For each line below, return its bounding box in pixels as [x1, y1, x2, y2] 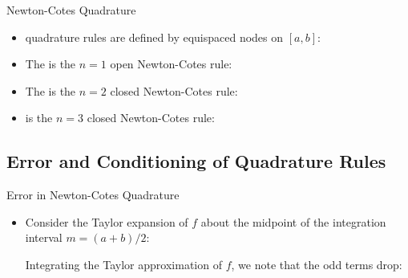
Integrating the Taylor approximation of [25, 256, 222, 272]
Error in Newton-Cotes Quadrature [6, 186, 180, 203]
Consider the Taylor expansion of [25, 213, 188, 230]
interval [25, 229, 63, 246]
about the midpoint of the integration [200, 213, 386, 230]
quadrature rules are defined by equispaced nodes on [25, 28, 284, 45]
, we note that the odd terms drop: [231, 256, 402, 272]
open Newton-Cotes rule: [110, 55, 232, 72]
